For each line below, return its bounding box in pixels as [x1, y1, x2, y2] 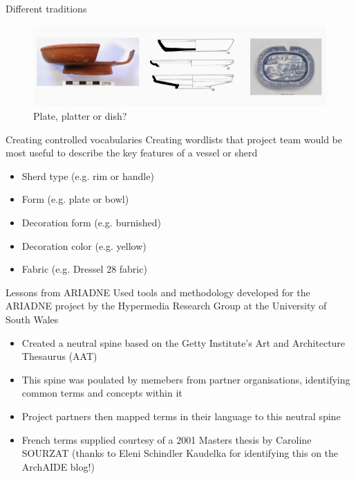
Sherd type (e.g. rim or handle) [21, 168, 154, 183]
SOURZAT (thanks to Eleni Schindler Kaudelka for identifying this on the [21, 446, 339, 460]
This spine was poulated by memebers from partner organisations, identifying [21, 372, 350, 386]
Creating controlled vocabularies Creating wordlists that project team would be [6, 132, 342, 146]
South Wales [6, 312, 59, 326]
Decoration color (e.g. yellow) [21, 238, 147, 253]
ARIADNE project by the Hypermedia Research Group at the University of [6, 298, 327, 313]
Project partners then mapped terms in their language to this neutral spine [21, 408, 341, 423]
